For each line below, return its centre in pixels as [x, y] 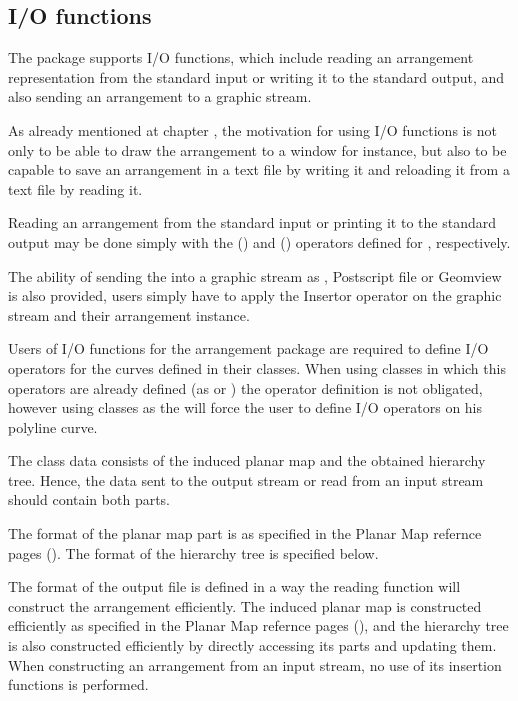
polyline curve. [53, 426]
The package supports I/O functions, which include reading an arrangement [241, 57]
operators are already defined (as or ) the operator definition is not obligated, [245, 387]
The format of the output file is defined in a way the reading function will [234, 586]
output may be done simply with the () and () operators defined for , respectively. [259, 241]
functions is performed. [78, 684]
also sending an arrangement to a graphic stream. [160, 96]
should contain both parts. [89, 499]
